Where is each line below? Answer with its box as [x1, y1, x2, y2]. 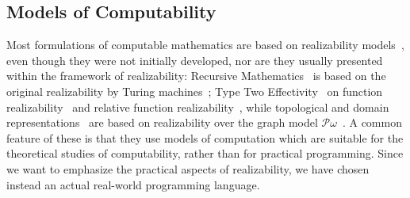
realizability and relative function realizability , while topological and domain [6, 98, 389, 115]
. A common [342, 114, 402, 131]
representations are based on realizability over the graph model [6, 114, 318, 131]
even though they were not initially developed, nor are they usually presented [6, 51, 383, 68]
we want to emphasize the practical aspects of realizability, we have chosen [6, 160, 370, 177]
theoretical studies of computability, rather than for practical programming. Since [6, 145, 404, 162]
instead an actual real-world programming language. [6, 176, 260, 192]
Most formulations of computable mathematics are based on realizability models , [6, 36, 404, 53]
